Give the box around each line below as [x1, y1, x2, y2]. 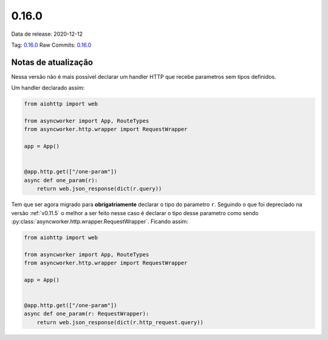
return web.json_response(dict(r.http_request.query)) [36, 319, 203, 325]
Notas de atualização [11, 57, 94, 67]
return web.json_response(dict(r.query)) [36, 185, 162, 192]
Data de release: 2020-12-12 [11, 30, 83, 38]
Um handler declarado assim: [11, 84, 85, 92]
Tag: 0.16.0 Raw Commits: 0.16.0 [11, 41, 92, 48]
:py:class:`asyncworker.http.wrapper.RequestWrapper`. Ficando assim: [11, 218, 188, 225]
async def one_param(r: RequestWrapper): [24, 310, 149, 318]
